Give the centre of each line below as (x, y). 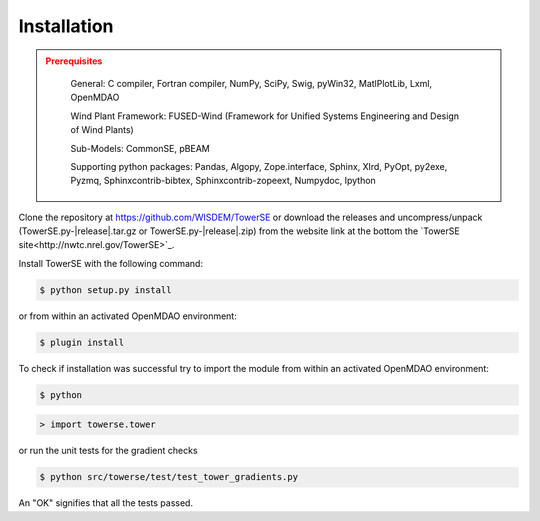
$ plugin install (82, 342)
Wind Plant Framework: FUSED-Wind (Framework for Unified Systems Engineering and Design (265, 116)
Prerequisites (74, 61)
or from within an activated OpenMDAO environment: (127, 316)
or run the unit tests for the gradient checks (108, 451)
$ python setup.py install (105, 289)
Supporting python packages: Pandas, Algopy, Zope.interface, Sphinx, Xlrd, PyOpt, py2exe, (259, 166)
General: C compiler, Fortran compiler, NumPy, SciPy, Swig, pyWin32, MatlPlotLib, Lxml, (251, 83)
